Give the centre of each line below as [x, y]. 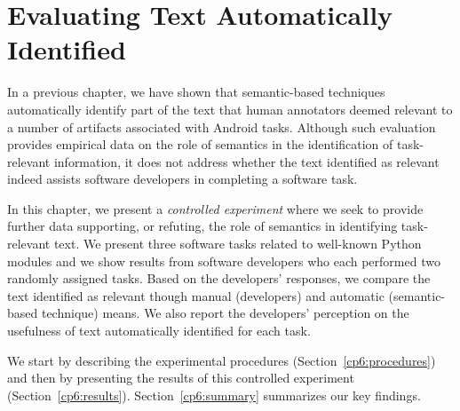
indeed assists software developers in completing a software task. [182, 179]
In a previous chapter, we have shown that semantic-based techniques [196, 92]
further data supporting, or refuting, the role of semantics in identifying [202, 226]
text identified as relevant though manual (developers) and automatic [196, 295]
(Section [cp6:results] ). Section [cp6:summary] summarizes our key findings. [214, 395]
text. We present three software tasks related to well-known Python [238, 244]
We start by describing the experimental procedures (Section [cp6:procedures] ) [222, 360]
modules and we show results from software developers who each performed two [224, 261]
